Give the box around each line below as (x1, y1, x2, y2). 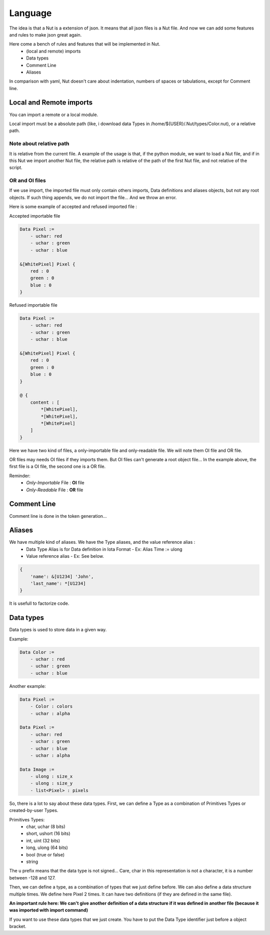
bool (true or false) (26, 851, 65, 857)
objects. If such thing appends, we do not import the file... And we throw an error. (9, 194, 177, 200)
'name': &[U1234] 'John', (30, 573, 94, 579)
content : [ (30, 399, 60, 405)
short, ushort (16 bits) (26, 830, 70, 836)
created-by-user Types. (9, 807, 58, 813)
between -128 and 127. (9, 874, 56, 880)
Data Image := (19, 766, 54, 772)
